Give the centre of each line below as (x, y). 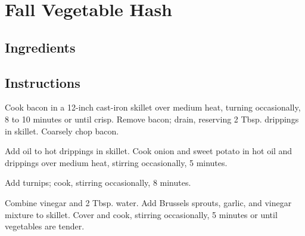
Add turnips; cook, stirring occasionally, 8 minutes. (98, 183)
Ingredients (40, 47)
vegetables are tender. (45, 226)
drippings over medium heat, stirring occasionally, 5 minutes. (116, 162)
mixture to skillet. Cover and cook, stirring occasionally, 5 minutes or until (141, 214)
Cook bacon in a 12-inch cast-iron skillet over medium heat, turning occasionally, (153, 107)
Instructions (43, 82)
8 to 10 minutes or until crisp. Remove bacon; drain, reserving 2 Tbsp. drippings (152, 119)
